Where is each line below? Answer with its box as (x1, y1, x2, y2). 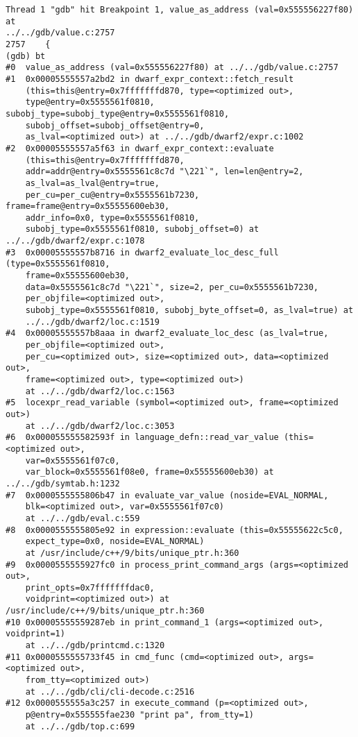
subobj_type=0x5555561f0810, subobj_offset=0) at (25, 224, 259, 235)
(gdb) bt (6, 51, 46, 61)
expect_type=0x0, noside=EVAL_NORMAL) (25, 536, 205, 547)
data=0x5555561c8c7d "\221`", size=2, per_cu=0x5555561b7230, (25, 282, 319, 292)
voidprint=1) (6, 629, 65, 639)
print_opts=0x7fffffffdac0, (25, 582, 155, 593)
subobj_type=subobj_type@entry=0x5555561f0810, (6, 108, 230, 119)
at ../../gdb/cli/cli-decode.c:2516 (25, 686, 195, 697)
